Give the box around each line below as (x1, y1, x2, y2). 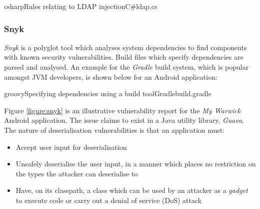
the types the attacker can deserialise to (15, 168, 138, 178)
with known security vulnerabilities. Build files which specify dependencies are (4, 52, 243, 62)
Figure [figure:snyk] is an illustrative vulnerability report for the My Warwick (4, 105, 241, 115)
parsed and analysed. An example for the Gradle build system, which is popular (4, 62, 249, 72)
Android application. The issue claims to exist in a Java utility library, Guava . (4, 115, 244, 125)
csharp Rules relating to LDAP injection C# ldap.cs (4, 1, 157, 11)
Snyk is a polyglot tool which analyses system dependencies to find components (4, 42, 247, 52)
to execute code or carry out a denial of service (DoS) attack (15, 194, 202, 205)
